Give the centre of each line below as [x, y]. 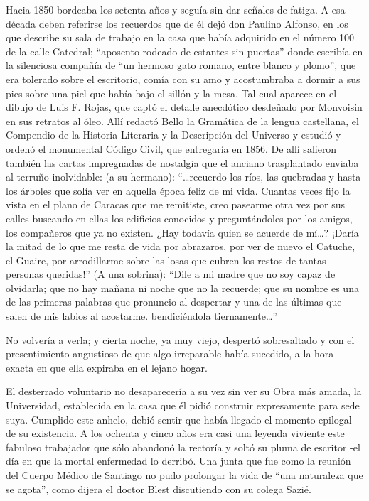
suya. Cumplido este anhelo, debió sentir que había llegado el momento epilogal [179, 419]
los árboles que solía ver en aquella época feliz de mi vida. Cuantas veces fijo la [178, 190]
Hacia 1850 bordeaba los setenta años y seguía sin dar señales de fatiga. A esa [176, 9]
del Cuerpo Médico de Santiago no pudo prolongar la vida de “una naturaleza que [184, 475]
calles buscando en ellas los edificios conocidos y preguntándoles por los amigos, [179, 218]
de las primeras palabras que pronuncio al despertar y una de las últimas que [174, 302]
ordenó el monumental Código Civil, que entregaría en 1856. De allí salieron [171, 148]
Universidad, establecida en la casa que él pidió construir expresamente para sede [183, 405]
